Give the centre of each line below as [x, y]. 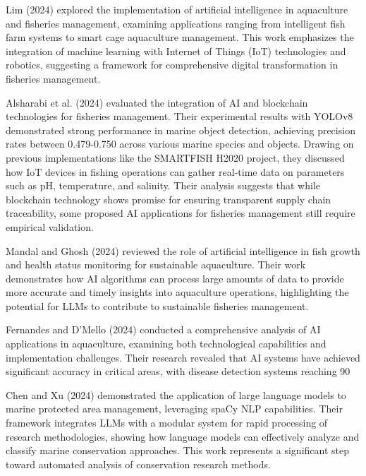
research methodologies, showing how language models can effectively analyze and [183, 436]
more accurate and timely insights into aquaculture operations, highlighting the [177, 292]
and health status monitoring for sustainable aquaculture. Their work [156, 264]
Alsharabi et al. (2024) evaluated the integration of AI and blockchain [157, 102]
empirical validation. [50, 226]
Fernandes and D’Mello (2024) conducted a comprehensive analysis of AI [163, 329]
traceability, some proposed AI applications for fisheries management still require [181, 213]
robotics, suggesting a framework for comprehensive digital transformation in [172, 65]
